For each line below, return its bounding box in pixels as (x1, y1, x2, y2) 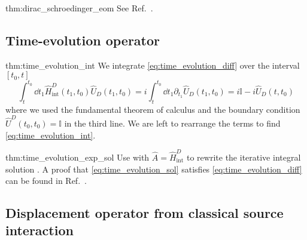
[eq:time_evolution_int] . (5, 128, 96, 141)
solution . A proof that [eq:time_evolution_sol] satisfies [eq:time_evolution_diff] (5, 162, 302, 175)
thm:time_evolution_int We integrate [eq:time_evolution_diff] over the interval (5, 59, 300, 71)
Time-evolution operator (5, 30, 160, 49)
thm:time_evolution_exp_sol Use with (5, 150, 150, 163)
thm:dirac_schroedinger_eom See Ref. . (5, 2, 153, 14)
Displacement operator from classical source (5, 204, 284, 222)
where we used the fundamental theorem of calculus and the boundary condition (5, 103, 300, 115)
